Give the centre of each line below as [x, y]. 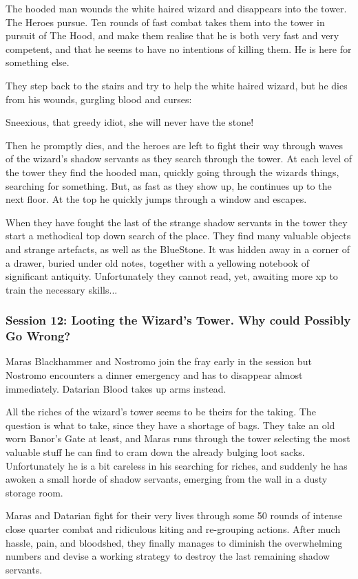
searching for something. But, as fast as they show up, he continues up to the [169, 185]
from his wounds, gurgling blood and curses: [99, 99]
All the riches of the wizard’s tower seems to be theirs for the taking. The [161, 412]
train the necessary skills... [62, 289]
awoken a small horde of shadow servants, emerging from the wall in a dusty [167, 479]
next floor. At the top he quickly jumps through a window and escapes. [156, 199]
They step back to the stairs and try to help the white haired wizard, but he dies [177, 85]
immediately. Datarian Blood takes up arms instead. [116, 388]
